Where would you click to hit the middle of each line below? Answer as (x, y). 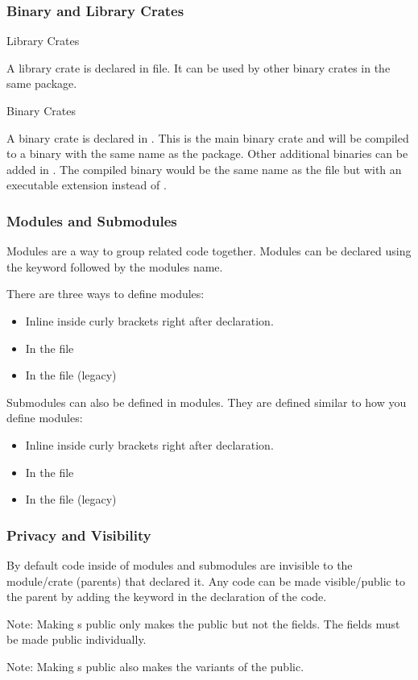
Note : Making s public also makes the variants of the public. (155, 666)
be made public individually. (77, 639)
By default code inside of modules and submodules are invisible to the (180, 564)
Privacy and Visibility (79, 535)
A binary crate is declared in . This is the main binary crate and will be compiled (208, 137)
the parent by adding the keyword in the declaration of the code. (167, 597)
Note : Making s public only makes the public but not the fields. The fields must (203, 623)
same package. (42, 83)
